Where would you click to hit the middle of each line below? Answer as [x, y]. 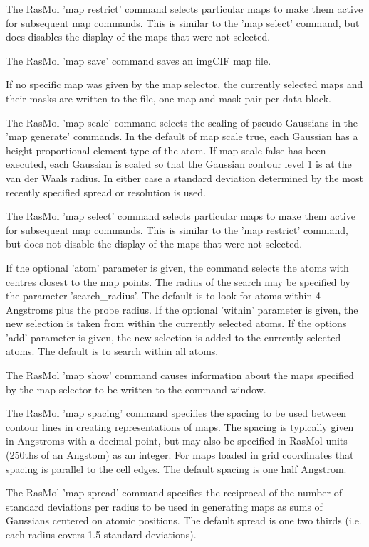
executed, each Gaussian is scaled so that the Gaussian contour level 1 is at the [179, 164]
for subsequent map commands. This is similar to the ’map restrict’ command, [177, 229]
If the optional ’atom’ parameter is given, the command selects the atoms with [177, 267]
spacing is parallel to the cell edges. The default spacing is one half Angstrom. [176, 468]
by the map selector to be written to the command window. [136, 389]
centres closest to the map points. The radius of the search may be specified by [178, 281]
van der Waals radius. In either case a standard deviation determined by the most [184, 177]
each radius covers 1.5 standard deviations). [101, 534]
